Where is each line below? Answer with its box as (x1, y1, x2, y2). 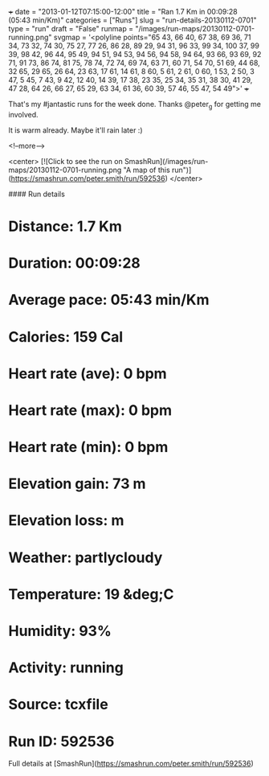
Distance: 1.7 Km (8, 217, 123, 236)
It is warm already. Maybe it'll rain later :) (8, 125, 143, 135)
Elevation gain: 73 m (8, 474, 146, 493)
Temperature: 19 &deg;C (8, 585, 174, 603)
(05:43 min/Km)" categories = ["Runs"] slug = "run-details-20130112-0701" (8, 15, 257, 25)
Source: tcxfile (8, 696, 108, 714)
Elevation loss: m (8, 511, 124, 530)
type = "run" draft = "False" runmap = (8, 24, 134, 33)
